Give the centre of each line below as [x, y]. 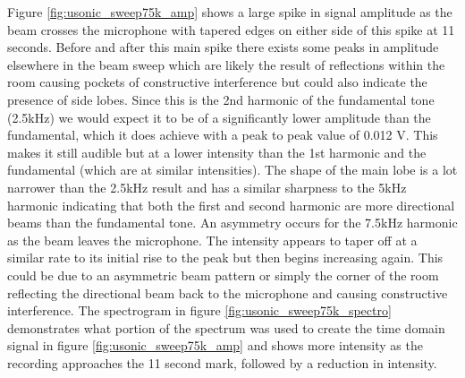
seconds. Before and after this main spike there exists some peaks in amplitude [223, 47]
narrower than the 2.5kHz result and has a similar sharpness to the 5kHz [207, 187]
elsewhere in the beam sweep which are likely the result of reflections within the [226, 64]
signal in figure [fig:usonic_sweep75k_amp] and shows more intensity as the [215, 345]
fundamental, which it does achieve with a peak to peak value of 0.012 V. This [223, 135]
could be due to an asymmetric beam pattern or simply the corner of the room [223, 275]
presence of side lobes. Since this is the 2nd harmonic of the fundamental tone [221, 99]
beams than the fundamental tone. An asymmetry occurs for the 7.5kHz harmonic [232, 223]
